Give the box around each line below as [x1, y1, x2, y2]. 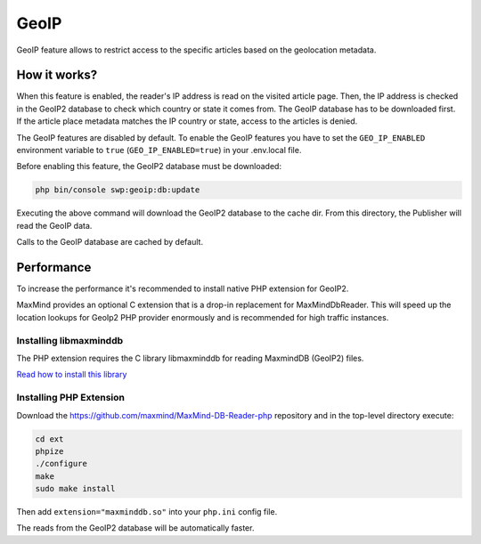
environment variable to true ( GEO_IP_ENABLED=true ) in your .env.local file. [16, 145, 302, 156]
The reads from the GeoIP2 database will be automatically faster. [16, 523, 255, 533]
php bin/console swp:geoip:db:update [35, 185, 200, 195]
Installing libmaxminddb [16, 334, 124, 346]
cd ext [35, 434, 64, 444]
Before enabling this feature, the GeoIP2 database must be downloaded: [16, 161, 282, 172]
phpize [35, 446, 64, 456]
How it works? [16, 68, 98, 83]
